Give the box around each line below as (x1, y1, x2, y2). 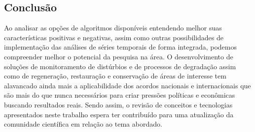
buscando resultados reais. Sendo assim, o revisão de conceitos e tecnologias (4, 99, 233, 109)
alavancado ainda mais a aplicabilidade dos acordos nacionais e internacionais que (4, 80, 251, 90)
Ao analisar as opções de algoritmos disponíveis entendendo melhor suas (4, 23, 222, 33)
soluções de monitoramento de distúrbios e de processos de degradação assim (4, 61, 236, 71)
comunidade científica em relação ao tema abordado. (4, 119, 162, 129)
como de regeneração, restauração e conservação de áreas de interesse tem (4, 71, 226, 81)
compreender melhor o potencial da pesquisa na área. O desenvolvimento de (4, 51, 233, 61)
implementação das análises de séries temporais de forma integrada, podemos (4, 42, 237, 52)
